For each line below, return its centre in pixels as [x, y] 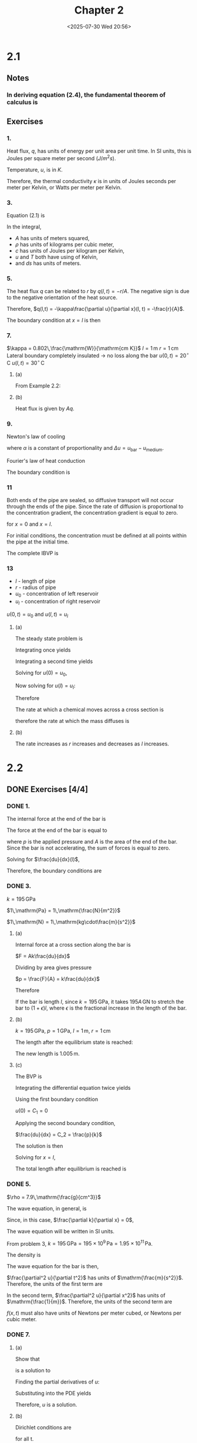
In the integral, [24, 227]
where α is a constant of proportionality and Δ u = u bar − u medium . [85, 449]
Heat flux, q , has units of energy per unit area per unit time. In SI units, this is [99, 151]
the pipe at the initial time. [38, 542]
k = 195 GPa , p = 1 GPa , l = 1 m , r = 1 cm [63, 1030]
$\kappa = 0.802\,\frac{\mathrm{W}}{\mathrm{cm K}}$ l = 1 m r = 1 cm [93, 349]
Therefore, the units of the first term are [55, 1284]
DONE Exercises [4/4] [47, 789]
